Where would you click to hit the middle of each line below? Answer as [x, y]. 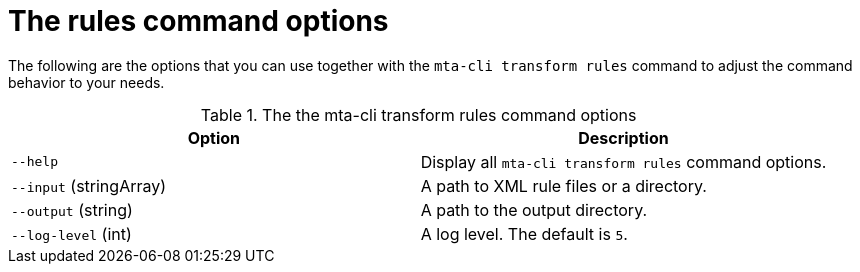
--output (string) [72, 209]
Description [623, 137]
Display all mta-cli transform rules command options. [623, 161]
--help [34, 162]
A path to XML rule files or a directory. [563, 185]
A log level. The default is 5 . [524, 233]
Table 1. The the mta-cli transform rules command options [418, 114]
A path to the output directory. [534, 209]
